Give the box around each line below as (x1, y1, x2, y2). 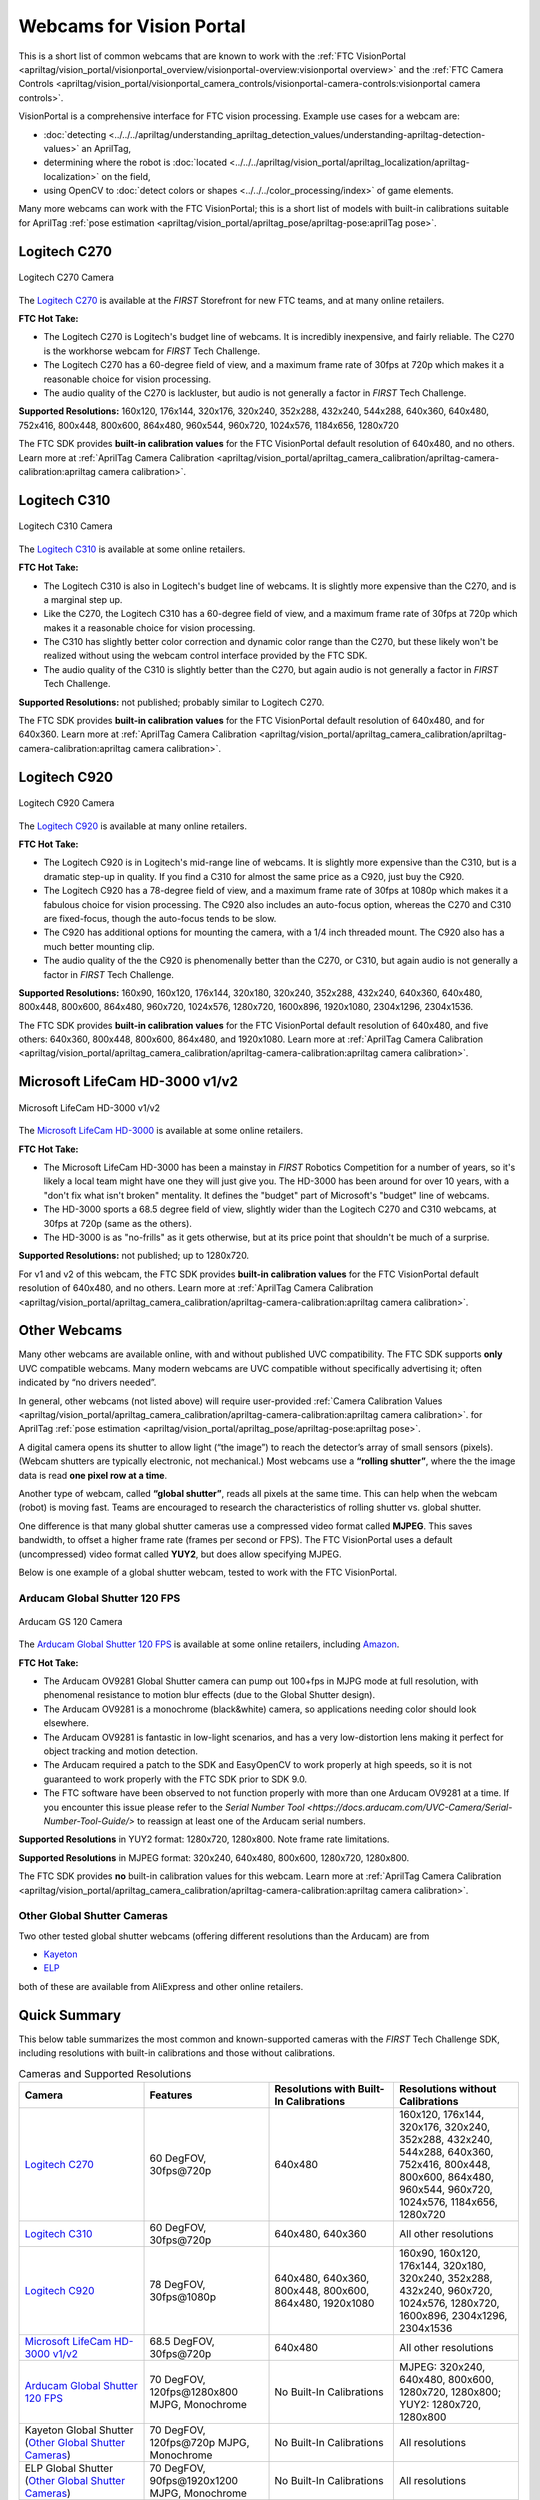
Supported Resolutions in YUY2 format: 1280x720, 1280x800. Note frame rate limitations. (18, 1833, 390, 1845)
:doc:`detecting (43, 128, 107, 140)
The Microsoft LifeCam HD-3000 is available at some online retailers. (18, 1125, 304, 1137)
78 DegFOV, (149, 2277, 206, 2291)
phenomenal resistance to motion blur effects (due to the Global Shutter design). (43, 1689, 375, 1701)
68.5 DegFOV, (149, 2334, 215, 2348)
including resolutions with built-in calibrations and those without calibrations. (18, 2047, 335, 2059)
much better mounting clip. (43, 940, 155, 952)
